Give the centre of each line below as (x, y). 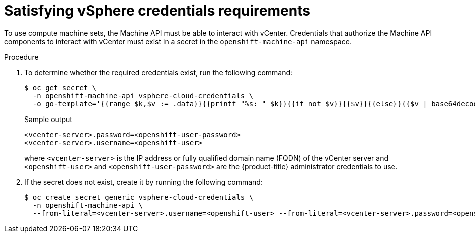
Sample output (48, 119)
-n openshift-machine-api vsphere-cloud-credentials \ (143, 96)
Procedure (21, 57)
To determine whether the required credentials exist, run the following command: (159, 72)
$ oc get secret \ (60, 88)
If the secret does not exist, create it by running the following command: (143, 182)
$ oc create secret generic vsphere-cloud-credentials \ (139, 197)
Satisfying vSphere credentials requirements (157, 11)
